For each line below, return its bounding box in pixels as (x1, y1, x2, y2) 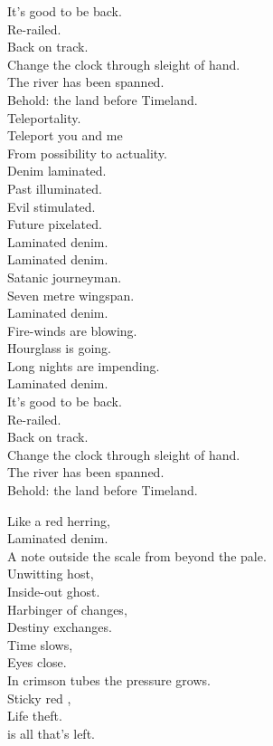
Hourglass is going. (7, 339, 111, 358)
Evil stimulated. (7, 196, 96, 215)
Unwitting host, (7, 564, 94, 583)
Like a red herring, (7, 511, 110, 530)
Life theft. (7, 706, 62, 725)
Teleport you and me (7, 126, 123, 145)
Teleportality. (7, 108, 81, 127)
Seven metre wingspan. (7, 285, 135, 304)
